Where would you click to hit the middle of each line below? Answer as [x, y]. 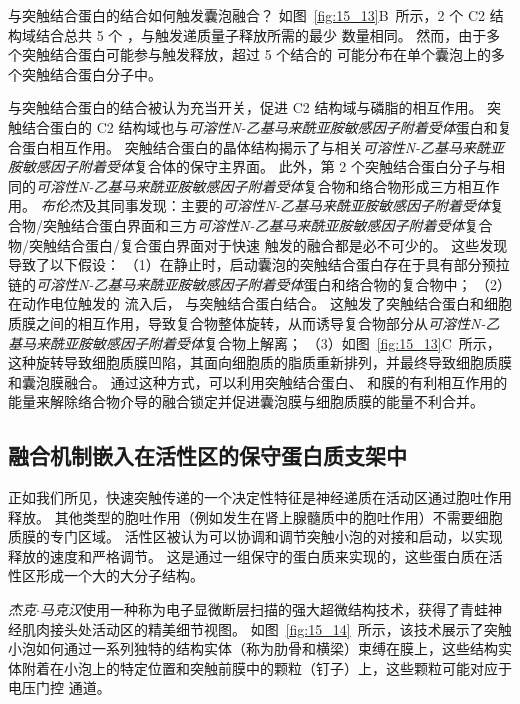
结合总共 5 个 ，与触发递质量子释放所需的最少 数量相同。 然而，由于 [261, 34]
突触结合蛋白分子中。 [91, 73]
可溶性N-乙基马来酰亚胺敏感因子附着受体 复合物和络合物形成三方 [247, 185]
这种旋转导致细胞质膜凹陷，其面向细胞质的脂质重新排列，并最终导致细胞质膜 [260, 362]
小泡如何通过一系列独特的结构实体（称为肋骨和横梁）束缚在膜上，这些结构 [253, 648]
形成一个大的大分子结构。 [119, 575]
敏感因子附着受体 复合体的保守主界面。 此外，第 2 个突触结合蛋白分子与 [256, 166]
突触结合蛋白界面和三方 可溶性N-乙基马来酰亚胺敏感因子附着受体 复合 [267, 224]
